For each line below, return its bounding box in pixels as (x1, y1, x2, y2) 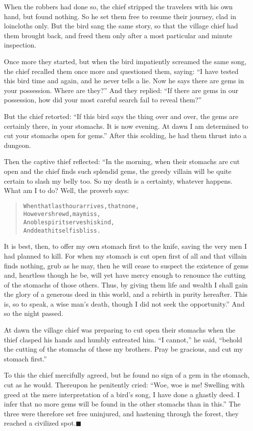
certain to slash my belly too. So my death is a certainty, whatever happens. (4, 175, 233, 186)
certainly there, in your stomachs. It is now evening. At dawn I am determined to (4, 120, 248, 131)
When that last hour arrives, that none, (23, 202, 139, 210)
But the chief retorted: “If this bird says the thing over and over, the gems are (4, 111, 239, 121)
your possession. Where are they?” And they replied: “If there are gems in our (4, 85, 238, 95)
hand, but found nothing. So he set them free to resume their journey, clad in (4, 11, 236, 21)
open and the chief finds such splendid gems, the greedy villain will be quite (4, 166, 231, 176)
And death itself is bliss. (23, 227, 101, 234)
